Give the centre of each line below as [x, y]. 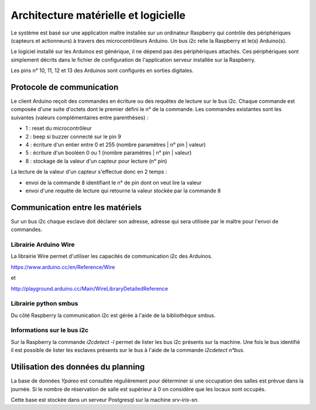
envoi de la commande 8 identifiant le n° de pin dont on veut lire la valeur [114, 182]
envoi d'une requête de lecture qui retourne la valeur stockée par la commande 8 [123, 191]
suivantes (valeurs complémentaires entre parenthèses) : [80, 118]
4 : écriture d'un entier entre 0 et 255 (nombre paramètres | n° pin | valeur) [116, 144]
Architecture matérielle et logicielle [98, 15]
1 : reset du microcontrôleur [59, 128]
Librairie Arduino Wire [43, 244]
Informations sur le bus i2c [50, 330]
